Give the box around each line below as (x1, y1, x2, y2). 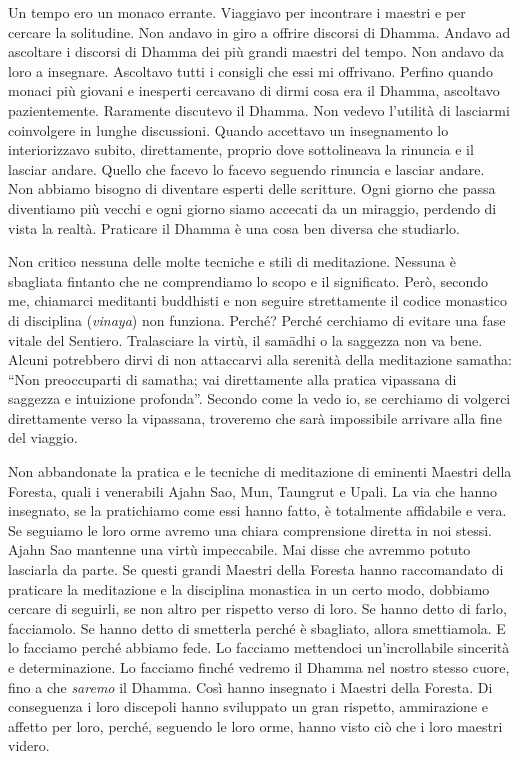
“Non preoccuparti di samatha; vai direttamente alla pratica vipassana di (8, 368, 457, 389)
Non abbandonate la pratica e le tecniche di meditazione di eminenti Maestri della (8, 461, 512, 482)
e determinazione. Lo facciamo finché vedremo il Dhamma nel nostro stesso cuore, (8, 657, 510, 677)
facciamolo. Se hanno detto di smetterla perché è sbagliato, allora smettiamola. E (8, 617, 506, 638)
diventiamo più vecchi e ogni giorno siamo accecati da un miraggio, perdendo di (8, 197, 497, 218)
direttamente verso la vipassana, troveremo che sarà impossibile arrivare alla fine (8, 407, 502, 428)
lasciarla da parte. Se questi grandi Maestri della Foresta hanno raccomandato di (8, 559, 504, 580)
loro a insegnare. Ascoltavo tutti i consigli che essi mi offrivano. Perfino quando (8, 60, 493, 81)
